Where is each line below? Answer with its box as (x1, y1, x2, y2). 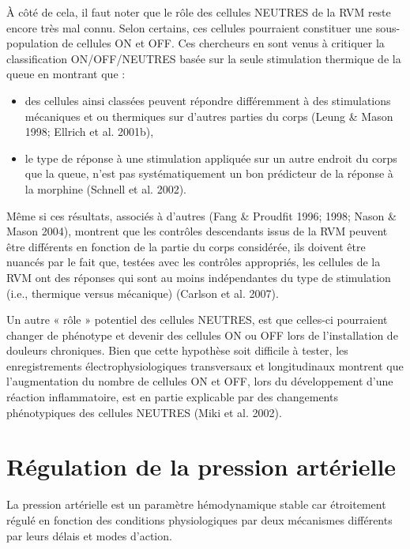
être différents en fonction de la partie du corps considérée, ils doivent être (6, 238, 366, 254)
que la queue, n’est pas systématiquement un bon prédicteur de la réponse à (24, 165, 393, 182)
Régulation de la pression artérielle (6, 450, 397, 483)
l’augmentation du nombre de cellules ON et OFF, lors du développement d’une (6, 373, 393, 389)
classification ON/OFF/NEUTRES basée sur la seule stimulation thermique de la (6, 50, 401, 66)
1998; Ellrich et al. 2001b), (24, 123, 154, 140)
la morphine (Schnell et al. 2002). (24, 180, 187, 197)
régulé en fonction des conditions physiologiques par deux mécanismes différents (6, 511, 393, 528)
